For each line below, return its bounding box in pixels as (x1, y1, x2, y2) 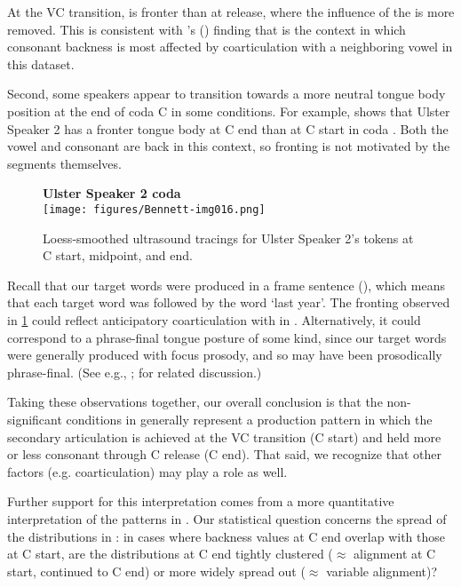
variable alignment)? (326, 561, 438, 580)
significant (7, 409, 62, 428)
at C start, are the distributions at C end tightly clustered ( (7, 544, 333, 563)
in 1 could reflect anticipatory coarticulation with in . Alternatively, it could (7, 310, 421, 329)
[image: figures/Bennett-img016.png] (43, 202, 266, 216)
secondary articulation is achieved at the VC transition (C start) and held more (7, 427, 441, 446)
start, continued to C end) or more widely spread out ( (7, 561, 306, 580)
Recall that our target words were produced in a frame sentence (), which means (7, 275, 445, 294)
